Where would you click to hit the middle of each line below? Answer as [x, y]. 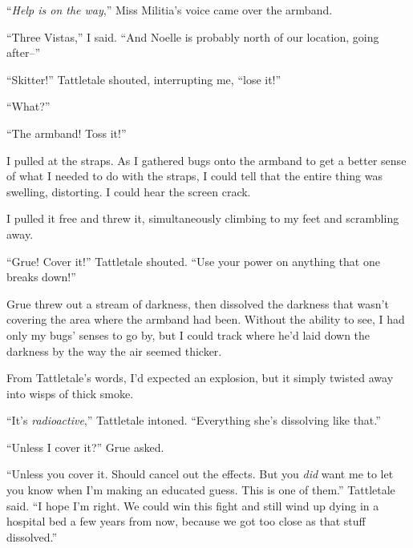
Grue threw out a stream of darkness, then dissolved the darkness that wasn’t [198, 303]
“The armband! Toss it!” [67, 133]
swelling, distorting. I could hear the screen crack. [129, 191]
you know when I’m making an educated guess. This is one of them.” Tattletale [201, 490]
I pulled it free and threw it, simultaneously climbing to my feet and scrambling [203, 218]
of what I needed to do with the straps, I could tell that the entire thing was [194, 176]
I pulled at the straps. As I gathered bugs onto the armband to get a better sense [206, 160]
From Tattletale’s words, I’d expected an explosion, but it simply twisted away [200, 378]
